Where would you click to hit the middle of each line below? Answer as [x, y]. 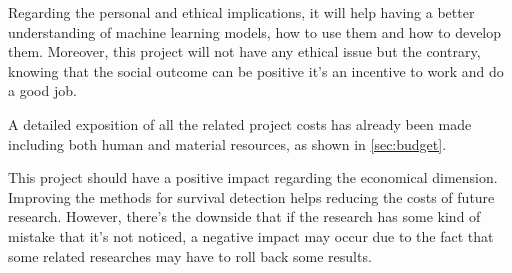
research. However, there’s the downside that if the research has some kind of [244, 216]
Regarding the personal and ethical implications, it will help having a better [241, 12]
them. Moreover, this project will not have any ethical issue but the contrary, [244, 51]
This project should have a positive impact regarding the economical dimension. [253, 177]
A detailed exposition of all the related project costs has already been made [240, 123]
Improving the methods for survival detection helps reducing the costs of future [251, 196]
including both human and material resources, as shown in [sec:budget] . [227, 143]
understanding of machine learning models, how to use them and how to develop [255, 31]
